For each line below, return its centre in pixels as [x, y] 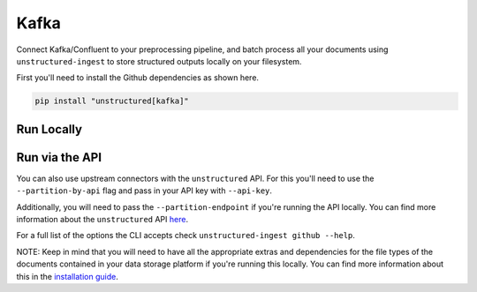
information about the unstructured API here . [102, 219]
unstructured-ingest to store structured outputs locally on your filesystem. [159, 61]
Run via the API [59, 157]
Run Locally [49, 129]
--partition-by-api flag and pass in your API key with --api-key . [144, 191]
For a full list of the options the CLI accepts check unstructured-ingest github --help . [185, 236]
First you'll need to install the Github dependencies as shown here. [138, 78]
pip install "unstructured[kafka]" [112, 101]
